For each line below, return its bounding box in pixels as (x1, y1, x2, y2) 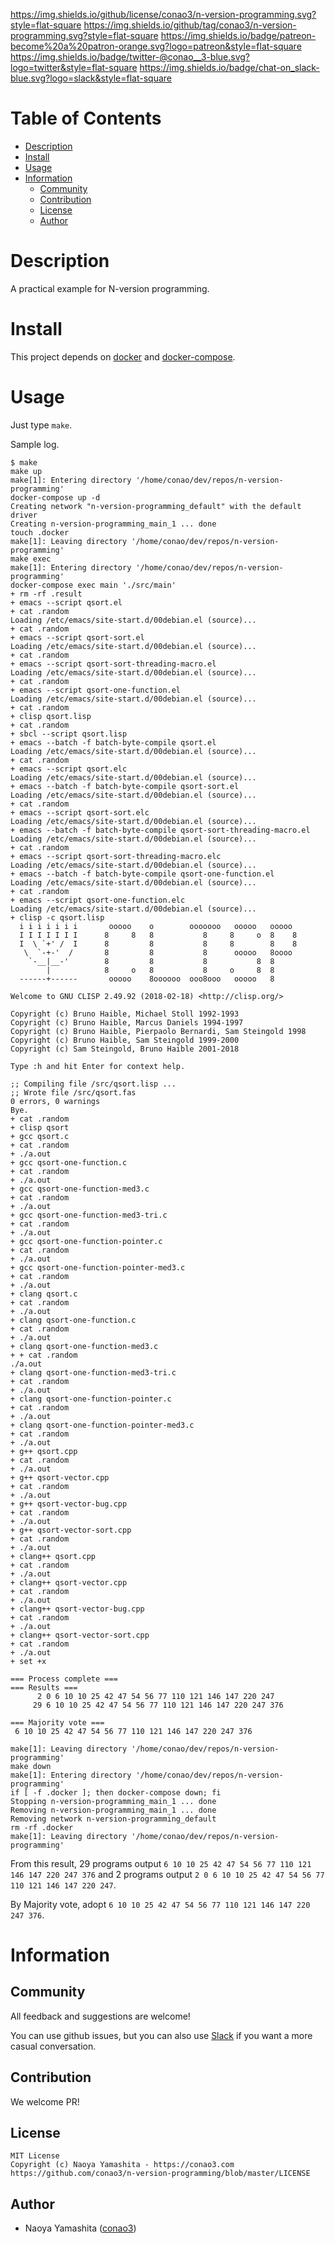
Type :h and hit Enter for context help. (10, 1061, 186, 1071)
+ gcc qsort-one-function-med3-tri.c (10, 1210, 168, 1220)
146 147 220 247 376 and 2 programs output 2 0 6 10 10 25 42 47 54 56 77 (10, 1868, 325, 1880)
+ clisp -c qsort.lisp (10, 912, 105, 923)
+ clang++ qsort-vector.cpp (10, 1577, 128, 1588)
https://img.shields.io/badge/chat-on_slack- (139, 62, 320, 73)
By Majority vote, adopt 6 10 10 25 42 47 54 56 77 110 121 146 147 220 (10, 1898, 311, 1910)
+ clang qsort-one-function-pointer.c (10, 1394, 172, 1404)
